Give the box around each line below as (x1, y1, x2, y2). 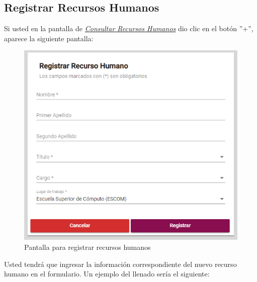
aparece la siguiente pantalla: (4, 33, 94, 43)
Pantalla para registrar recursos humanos (24, 242, 151, 252)
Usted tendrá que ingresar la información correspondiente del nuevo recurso (4, 258, 237, 269)
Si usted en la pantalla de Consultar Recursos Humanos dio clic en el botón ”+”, (4, 23, 253, 34)
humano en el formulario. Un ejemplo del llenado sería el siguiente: (4, 268, 210, 279)
